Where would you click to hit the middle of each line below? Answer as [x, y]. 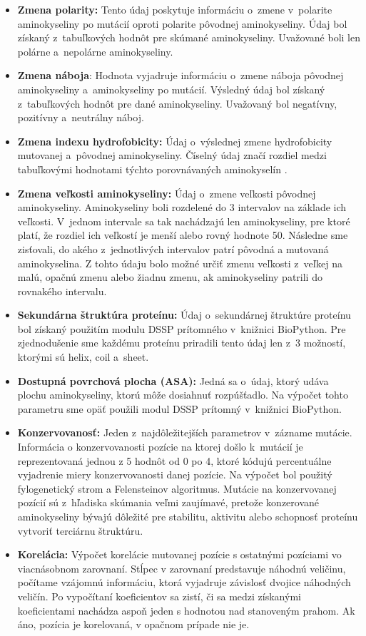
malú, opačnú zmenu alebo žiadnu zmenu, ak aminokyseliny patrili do [170, 277]
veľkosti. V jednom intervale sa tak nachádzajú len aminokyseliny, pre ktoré [184, 221]
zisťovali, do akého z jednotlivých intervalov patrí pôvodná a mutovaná [173, 248]
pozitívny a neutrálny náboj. [81, 117]
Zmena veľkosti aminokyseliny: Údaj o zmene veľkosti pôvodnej [167, 193]
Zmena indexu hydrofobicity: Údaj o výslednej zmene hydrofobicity [175, 141]
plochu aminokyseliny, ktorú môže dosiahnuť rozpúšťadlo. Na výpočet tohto [183, 395]
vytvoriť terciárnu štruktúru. [80, 530]
